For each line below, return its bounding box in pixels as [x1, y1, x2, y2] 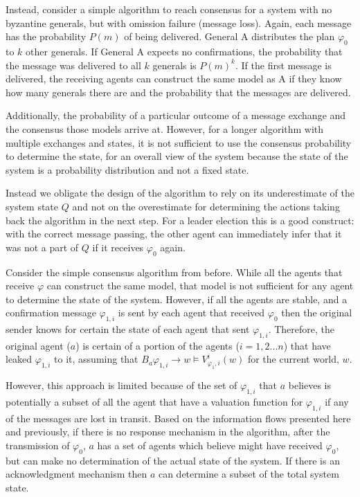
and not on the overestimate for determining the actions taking [72, 199, 340, 213]
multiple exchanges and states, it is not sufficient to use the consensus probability [6, 135, 352, 150]
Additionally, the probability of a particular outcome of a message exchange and [6, 108, 346, 123]
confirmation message [6, 305, 96, 320]
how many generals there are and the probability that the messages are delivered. [6, 84, 351, 99]
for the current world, [247, 352, 339, 366]
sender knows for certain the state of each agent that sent [6, 322, 250, 336]
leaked [6, 352, 33, 366]
